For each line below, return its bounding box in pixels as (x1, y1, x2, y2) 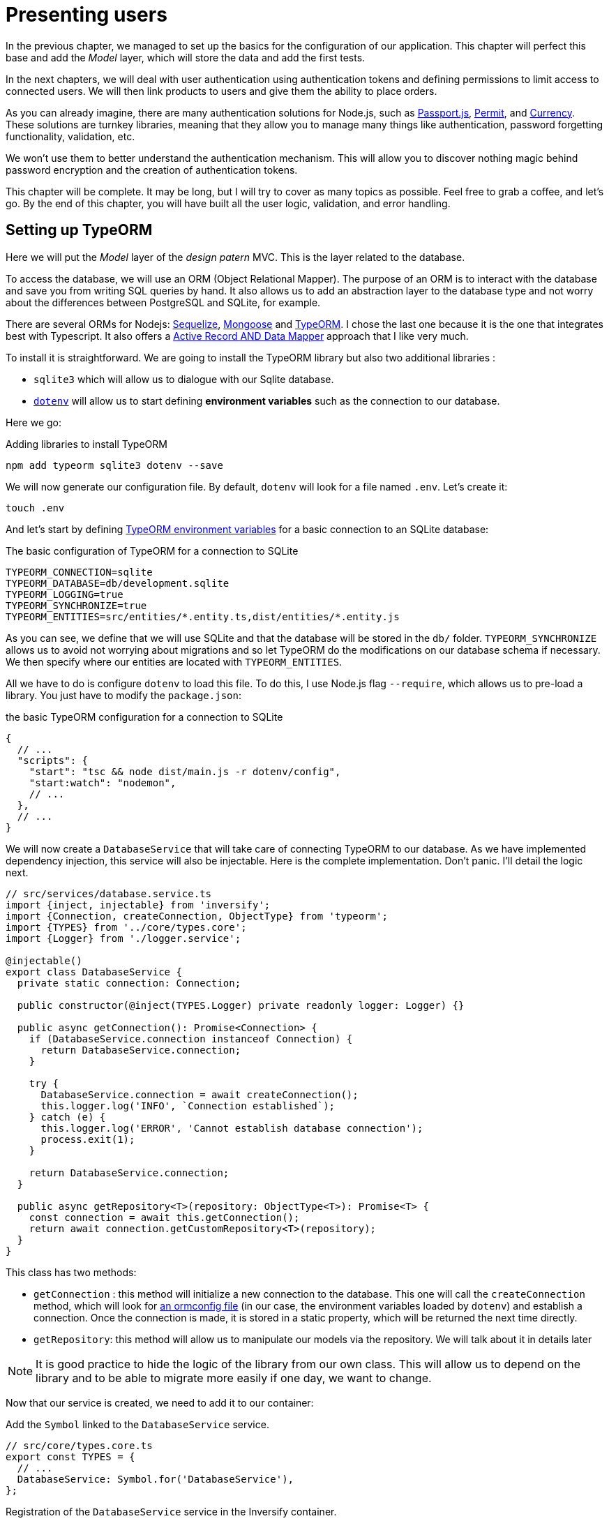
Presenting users (6, 3, 167, 27)
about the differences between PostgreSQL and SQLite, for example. (6, 296, 321, 308)
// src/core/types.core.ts (6, 1439, 153, 1451)
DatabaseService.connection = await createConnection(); (40, 1088, 359, 1100)
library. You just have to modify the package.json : (6, 689, 241, 701)
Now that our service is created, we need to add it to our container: (6, 1396, 314, 1409)
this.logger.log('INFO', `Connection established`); (40, 1100, 336, 1111)
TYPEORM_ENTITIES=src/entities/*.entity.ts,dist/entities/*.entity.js (6, 610, 400, 622)
